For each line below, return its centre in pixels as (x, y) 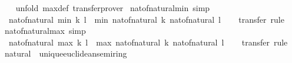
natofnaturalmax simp (45, 31)
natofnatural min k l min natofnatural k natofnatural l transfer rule (146, 19)
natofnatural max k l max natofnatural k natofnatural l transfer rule (148, 42)
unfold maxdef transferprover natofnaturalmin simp (113, 8)
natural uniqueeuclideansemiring (66, 53)
